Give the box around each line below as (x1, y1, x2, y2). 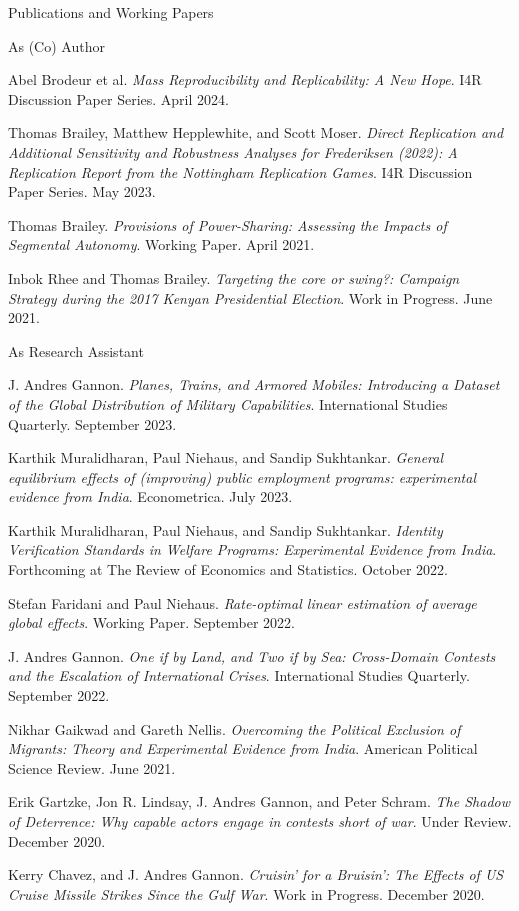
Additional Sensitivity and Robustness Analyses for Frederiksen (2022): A (8, 141, 458, 162)
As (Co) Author (8, 35, 105, 56)
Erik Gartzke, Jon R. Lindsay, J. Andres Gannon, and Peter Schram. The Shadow (8, 791, 511, 812)
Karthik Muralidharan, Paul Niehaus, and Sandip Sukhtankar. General (8, 447, 444, 468)
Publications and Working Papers (8, 2, 214, 22)
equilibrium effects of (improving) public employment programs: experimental (8, 466, 476, 487)
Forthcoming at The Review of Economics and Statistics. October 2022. (8, 559, 448, 580)
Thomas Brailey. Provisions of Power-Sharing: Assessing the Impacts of (8, 214, 447, 235)
